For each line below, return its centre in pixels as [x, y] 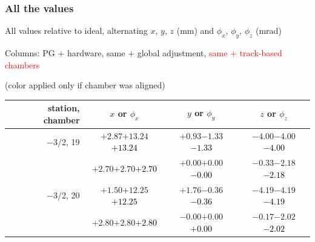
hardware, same [96, 53]
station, [64, 108]
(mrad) [269, 31]
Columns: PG [30, 53]
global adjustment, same [182, 53]
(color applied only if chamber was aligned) [85, 85]
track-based [261, 53]
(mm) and [195, 31]
